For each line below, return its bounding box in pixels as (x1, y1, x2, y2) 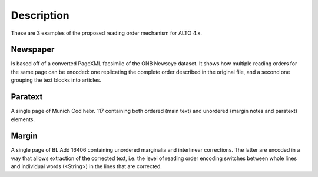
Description (11, 9, 70, 22)
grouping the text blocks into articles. (11, 76, 101, 84)
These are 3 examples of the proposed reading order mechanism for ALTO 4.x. (11, 29, 203, 36)
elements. (11, 115, 35, 123)
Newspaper (11, 45, 55, 55)
